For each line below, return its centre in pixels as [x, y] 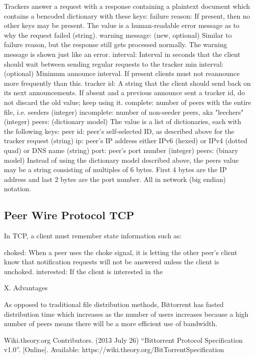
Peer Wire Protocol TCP [69, 215]
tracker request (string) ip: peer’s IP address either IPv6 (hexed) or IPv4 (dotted [126, 141]
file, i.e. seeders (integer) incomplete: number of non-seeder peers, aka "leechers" [124, 112]
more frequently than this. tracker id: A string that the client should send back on [127, 83]
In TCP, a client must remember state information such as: [93, 236]
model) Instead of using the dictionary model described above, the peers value [121, 160]
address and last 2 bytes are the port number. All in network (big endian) [115, 179]
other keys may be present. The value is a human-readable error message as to [122, 25]
